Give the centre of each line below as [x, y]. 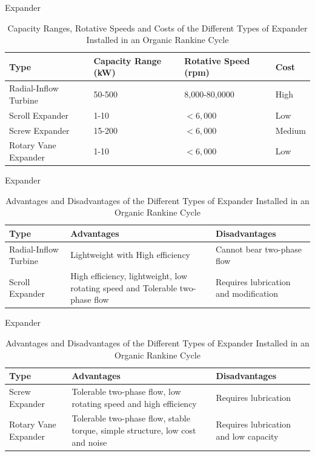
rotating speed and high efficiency [134, 403]
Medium [290, 130]
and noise [89, 442]
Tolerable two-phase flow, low [126, 391]
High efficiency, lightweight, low [129, 276]
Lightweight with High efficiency [130, 255]
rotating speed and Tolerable [124, 287]
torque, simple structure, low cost [134, 430]
